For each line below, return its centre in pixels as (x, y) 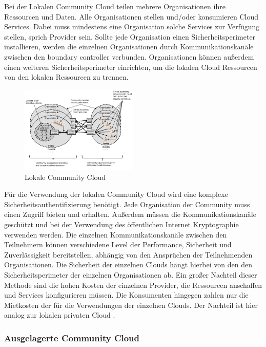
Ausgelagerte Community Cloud (72, 337)
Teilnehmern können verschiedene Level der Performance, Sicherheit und (118, 244)
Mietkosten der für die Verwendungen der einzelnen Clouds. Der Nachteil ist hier (131, 305)
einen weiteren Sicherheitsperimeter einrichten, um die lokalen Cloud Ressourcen (131, 67)
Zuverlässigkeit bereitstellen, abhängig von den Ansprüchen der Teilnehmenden (128, 254)
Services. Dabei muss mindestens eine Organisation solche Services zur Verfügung (132, 26)
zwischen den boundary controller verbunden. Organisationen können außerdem (129, 56)
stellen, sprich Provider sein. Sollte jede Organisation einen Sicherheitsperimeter (130, 36)
